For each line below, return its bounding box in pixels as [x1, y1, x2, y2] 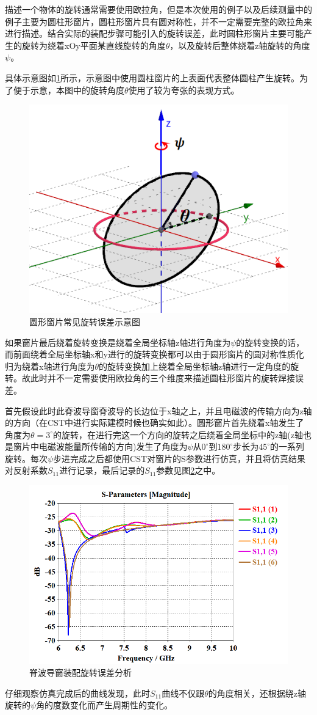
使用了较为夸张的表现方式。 [128, 83, 240, 96]
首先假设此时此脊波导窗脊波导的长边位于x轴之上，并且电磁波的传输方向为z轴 [5, 404, 312, 417]
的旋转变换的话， [236, 335, 305, 348]
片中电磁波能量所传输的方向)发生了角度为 [21, 440, 188, 453]
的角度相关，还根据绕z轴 [208, 686, 306, 699]
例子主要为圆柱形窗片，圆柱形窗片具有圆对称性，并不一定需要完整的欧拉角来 [5, 15, 312, 28]
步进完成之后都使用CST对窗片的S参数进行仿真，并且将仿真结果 [53, 452, 305, 464]
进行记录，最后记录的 [59, 464, 145, 477]
